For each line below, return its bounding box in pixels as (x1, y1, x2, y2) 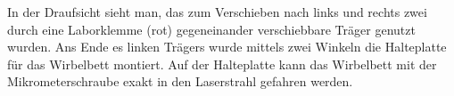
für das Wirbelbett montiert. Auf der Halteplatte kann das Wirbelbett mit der (7, 54, 437, 73)
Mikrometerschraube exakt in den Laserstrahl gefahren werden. (7, 72, 353, 91)
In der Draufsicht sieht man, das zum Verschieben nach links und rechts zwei (7, 3, 427, 20)
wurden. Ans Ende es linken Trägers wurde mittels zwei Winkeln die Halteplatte (7, 37, 447, 56)
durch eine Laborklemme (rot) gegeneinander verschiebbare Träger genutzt (7, 20, 416, 38)
